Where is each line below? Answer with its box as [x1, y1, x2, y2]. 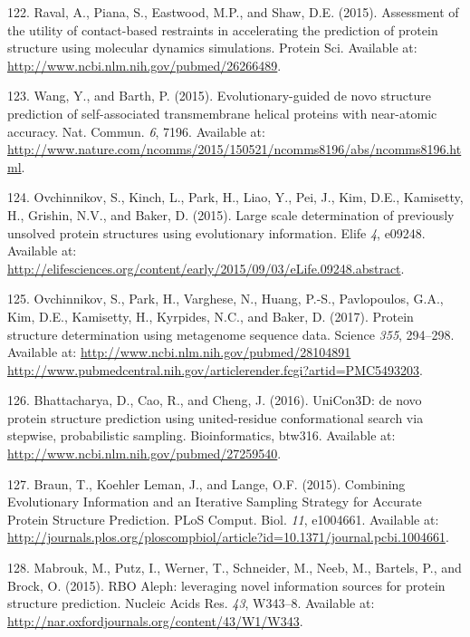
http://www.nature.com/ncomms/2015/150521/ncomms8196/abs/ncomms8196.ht [7, 140, 462, 159]
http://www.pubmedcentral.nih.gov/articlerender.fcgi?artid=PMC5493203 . [7, 360, 423, 379]
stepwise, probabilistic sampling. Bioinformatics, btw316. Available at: [7, 426, 396, 445]
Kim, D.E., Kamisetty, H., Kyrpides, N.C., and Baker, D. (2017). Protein [7, 306, 414, 325]
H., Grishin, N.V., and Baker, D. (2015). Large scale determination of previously [7, 205, 455, 224]
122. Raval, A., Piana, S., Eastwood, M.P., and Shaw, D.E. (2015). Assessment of [7, 3, 459, 21]
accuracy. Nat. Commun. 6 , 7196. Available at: [7, 121, 265, 140]
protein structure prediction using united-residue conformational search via [7, 408, 424, 427]
